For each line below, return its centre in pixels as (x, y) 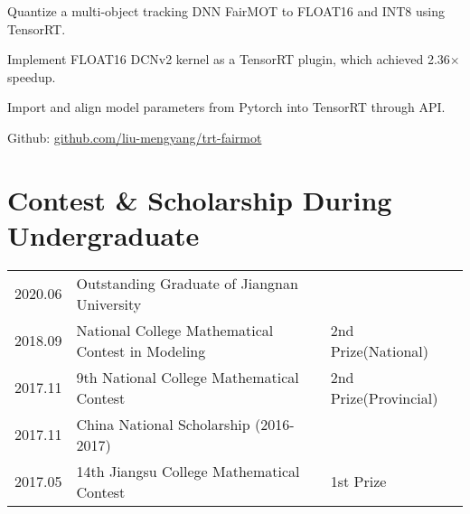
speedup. (32, 76)
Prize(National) (379, 350)
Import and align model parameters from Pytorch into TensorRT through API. (226, 107)
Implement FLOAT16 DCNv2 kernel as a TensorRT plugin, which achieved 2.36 (229, 59)
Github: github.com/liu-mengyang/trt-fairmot (135, 137)
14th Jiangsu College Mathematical (188, 471)
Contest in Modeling (141, 350)
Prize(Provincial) (384, 397)
